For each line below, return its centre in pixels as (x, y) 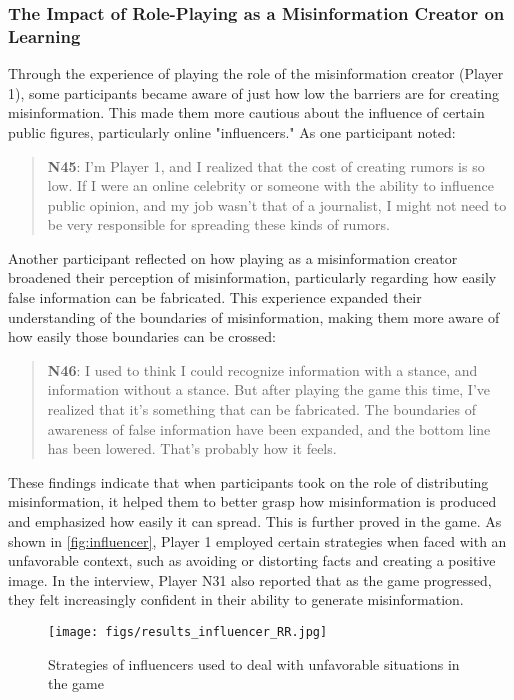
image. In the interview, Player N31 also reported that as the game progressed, (250, 579)
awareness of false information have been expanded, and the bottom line (269, 428)
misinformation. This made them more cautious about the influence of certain (246, 112)
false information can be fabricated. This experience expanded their (215, 297)
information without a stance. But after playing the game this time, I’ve (268, 389)
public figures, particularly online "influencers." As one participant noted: (232, 131)
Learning (44, 35)
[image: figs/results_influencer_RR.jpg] (188, 631)
